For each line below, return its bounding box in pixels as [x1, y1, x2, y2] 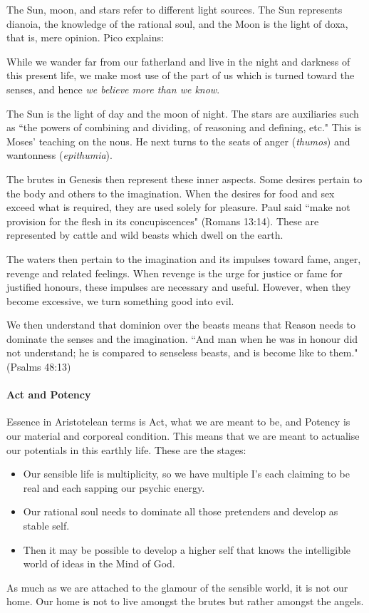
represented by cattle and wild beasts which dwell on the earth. [6, 227, 284, 242]
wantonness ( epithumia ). [6, 148, 113, 163]
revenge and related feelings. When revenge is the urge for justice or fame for [6, 265, 343, 280]
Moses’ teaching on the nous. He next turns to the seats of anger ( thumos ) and [6, 133, 350, 148]
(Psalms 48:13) [6, 359, 71, 374]
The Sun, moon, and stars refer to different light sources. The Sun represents [6, 2, 343, 16]
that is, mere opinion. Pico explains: [6, 30, 164, 45]
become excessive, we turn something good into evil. [6, 293, 234, 308]
